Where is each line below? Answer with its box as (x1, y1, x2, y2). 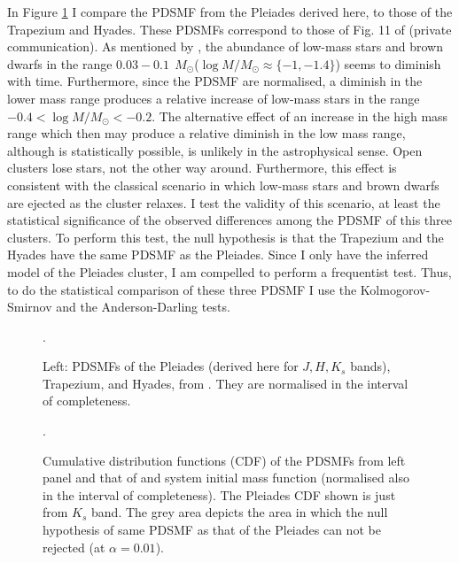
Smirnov (7, 297, 52, 316)
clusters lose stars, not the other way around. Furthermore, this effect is (7, 158, 397, 177)
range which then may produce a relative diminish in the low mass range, (7, 124, 406, 143)
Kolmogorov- (360, 280, 431, 298)
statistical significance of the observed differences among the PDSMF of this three (7, 211, 453, 229)
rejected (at (43, 537, 105, 556)
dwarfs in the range (7, 54, 113, 73)
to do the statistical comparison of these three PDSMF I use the (7, 280, 357, 298)
